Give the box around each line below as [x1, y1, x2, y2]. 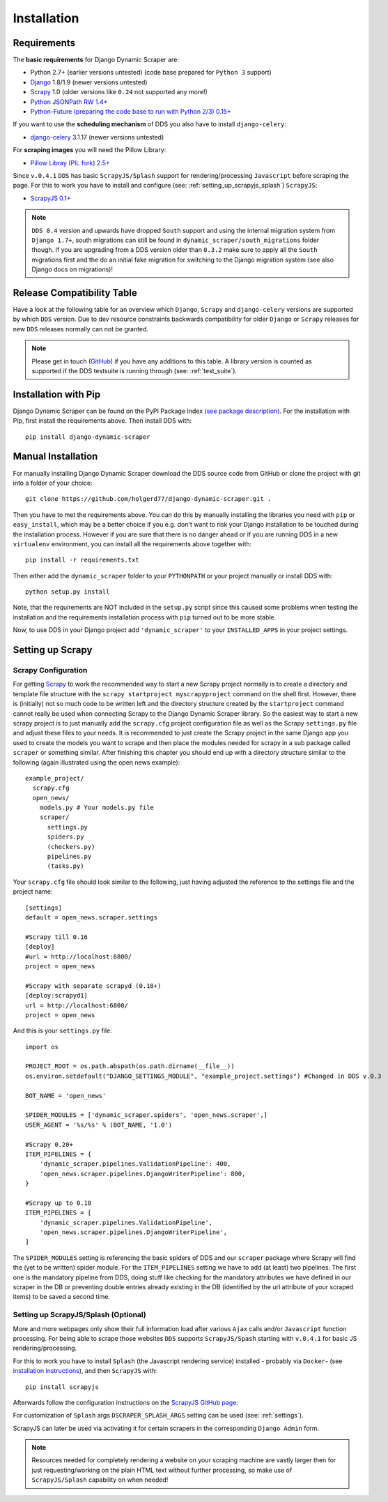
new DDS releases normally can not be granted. [13, 324, 149, 333]
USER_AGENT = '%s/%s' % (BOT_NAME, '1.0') [25, 1120, 173, 1129]
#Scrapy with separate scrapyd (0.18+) [25, 982, 162, 990]
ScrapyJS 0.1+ [30, 194, 71, 202]
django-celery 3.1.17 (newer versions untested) [30, 133, 164, 141]
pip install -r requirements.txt [25, 556, 139, 564]
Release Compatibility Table [13, 287, 137, 299]
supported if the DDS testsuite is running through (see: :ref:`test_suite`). [31, 366, 237, 375]
